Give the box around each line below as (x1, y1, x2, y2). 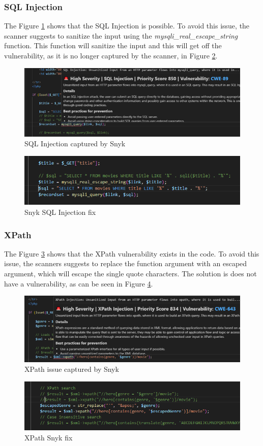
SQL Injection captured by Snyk (24, 138, 126, 149)
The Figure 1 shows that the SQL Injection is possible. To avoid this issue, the (4, 20, 250, 31)
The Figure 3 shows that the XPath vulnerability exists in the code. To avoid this (4, 248, 259, 259)
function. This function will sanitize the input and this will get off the (4, 40, 222, 51)
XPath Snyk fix (24, 432, 73, 442)
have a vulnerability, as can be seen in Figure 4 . (4, 278, 153, 289)
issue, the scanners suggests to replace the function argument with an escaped (4, 258, 247, 269)
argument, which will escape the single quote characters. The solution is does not (4, 268, 257, 278)
